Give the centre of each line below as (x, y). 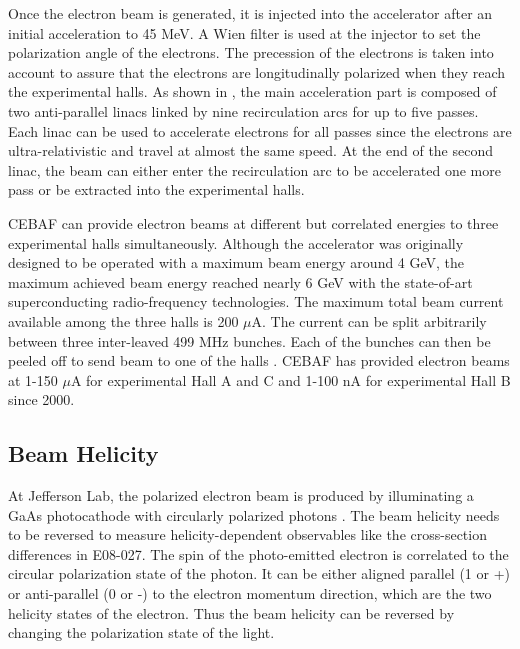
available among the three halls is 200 (123, 320)
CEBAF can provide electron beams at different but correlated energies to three (253, 222)
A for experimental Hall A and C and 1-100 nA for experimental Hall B (290, 379)
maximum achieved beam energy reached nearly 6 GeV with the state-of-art (240, 281)
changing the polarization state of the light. (141, 632)
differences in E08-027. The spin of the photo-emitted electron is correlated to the (258, 553)
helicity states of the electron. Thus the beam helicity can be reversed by (231, 612)
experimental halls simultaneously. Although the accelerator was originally (236, 242)
